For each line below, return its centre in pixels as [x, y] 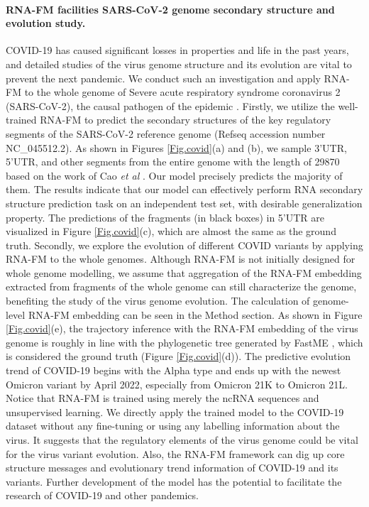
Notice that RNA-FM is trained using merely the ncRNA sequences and [163, 398]
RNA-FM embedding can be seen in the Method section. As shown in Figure [195, 314]
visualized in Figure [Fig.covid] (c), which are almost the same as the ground [171, 231]
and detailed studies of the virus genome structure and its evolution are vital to [179, 64]
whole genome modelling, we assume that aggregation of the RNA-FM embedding [184, 272]
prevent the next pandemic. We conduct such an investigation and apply [163, 78]
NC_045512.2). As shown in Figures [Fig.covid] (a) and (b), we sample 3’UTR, [176, 147]
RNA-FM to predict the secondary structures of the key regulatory [186, 120]
